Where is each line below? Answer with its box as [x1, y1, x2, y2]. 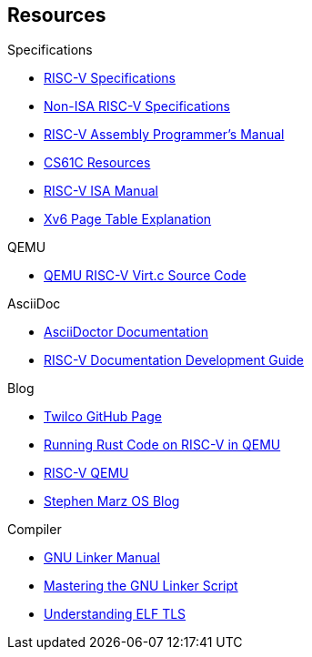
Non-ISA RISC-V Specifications [44, 98, 230, 115]
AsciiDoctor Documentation [44, 324, 208, 340]
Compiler [7, 521, 62, 538]
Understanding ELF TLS [44, 606, 186, 622]
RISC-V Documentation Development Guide [44, 352, 305, 369]
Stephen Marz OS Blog [44, 493, 180, 510]
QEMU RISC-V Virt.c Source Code [44, 268, 247, 284]
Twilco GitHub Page [44, 409, 162, 425]
